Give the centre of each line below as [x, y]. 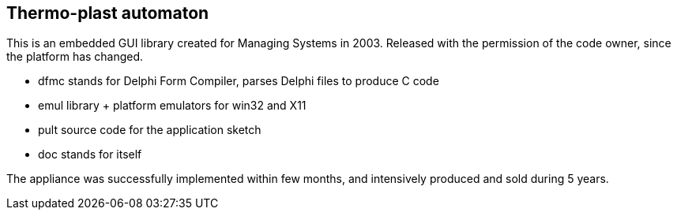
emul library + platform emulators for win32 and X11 [172, 106]
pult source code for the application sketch [150, 130]
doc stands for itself [90, 155]
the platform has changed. [75, 57]
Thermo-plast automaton [108, 13]
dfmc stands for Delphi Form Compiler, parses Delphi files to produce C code [239, 81]
